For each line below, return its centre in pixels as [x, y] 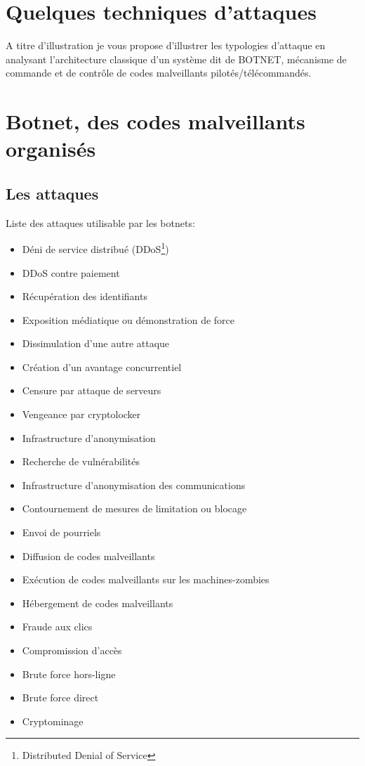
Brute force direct [60, 697]
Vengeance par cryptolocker [81, 414]
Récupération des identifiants [85, 296]
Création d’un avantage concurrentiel [102, 366]
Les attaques [52, 193]
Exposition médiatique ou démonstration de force [128, 319]
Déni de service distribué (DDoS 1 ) [95, 248]
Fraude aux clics [57, 627]
